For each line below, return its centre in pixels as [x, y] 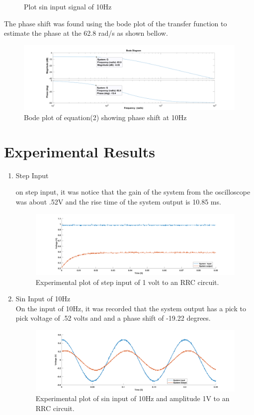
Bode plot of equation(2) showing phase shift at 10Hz [105, 117]
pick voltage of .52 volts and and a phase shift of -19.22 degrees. [113, 318]
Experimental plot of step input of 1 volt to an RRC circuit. [127, 282]
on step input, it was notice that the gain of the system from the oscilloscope [133, 192]
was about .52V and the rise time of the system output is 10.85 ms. [118, 201]
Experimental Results [80, 151]
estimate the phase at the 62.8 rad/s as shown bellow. [86, 33]
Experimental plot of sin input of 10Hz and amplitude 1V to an [132, 398]
